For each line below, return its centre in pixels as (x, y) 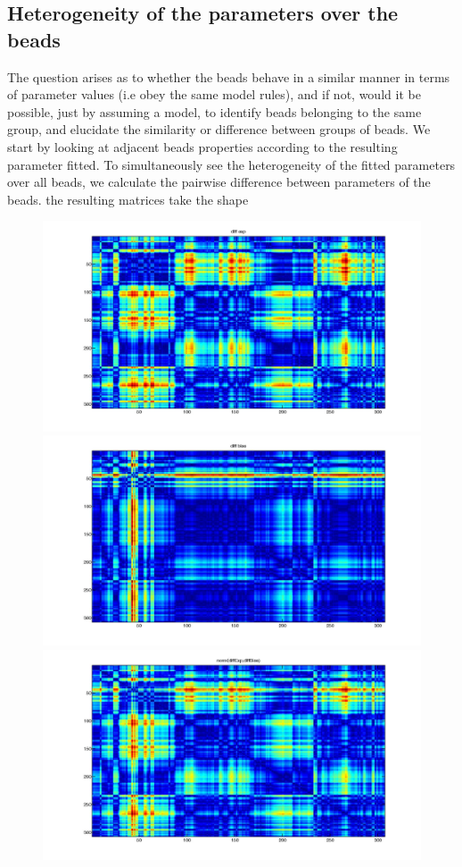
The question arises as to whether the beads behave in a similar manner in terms (229, 76)
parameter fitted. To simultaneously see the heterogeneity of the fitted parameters (231, 164)
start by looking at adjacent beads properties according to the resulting (202, 146)
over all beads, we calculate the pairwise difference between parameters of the (219, 182)
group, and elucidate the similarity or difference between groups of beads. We (219, 129)
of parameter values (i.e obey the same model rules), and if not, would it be (214, 94)
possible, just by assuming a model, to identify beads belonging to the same (214, 111)
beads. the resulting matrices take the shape (128, 199)
